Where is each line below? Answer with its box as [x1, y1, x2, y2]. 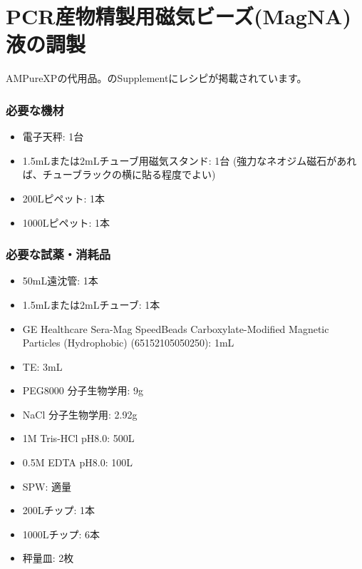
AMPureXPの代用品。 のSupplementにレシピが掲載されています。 [6, 71, 307, 86]
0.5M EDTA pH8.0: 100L [22, 455, 133, 470]
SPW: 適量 [22, 478, 72, 493]
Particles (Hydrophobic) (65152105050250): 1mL [22, 335, 234, 350]
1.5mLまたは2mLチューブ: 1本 [22, 297, 160, 312]
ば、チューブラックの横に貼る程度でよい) [22, 167, 216, 182]
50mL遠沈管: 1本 [22, 273, 98, 288]
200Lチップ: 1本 [22, 503, 95, 518]
